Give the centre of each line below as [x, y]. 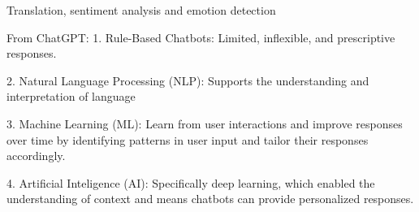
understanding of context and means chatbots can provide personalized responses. [210, 199]
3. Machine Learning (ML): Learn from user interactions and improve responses [205, 123]
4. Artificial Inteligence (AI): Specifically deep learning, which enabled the [191, 182]
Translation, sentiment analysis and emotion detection [141, 10]
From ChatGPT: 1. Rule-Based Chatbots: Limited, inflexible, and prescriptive [201, 37]
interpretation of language [71, 96]
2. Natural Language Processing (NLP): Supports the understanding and [188, 80]
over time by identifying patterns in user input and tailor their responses [188, 139]
